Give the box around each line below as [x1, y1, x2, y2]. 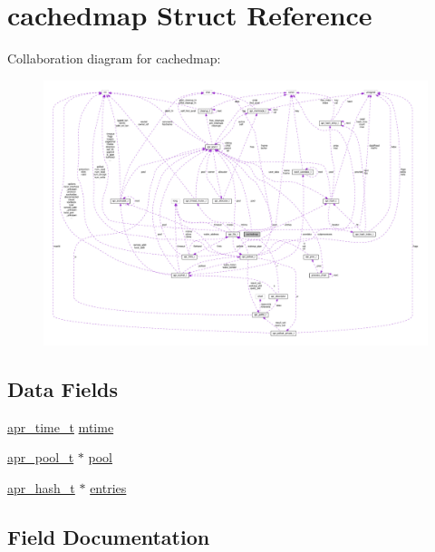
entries [90, 479, 127, 498]
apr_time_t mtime [7, 417, 114, 436]
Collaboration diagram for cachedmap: [7, 49, 221, 68]
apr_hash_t [7, 479, 75, 498]
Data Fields [7, 375, 119, 403]
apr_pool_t [7, 448, 74, 467]
